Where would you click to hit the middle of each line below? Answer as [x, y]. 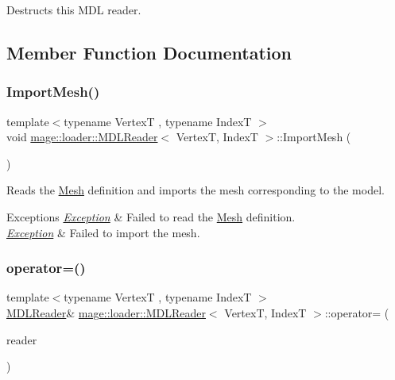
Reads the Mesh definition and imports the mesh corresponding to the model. [196, 190]
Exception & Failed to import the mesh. [103, 232]
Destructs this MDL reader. [74, 10]
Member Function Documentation [149, 52]
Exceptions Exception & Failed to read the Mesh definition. [151, 216]
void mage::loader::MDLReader [82, 137]
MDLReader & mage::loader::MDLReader [106, 312]
